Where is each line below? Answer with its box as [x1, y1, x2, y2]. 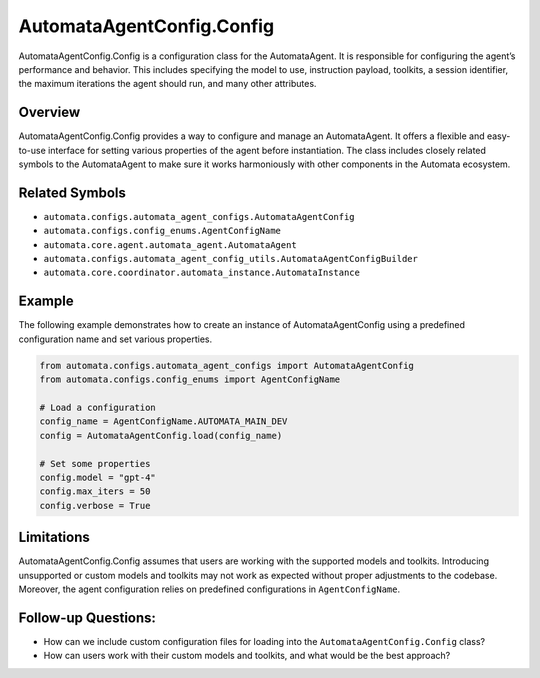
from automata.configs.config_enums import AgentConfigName [39, 374, 341, 385]
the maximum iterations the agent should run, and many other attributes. [18, 78, 317, 90]
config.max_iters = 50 [39, 486, 151, 497]
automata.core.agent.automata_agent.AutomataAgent [43, 239, 297, 250]
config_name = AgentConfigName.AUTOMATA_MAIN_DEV [39, 416, 288, 427]
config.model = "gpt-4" [39, 471, 157, 483]
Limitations [18, 529, 90, 546]
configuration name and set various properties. [18, 333, 213, 345]
